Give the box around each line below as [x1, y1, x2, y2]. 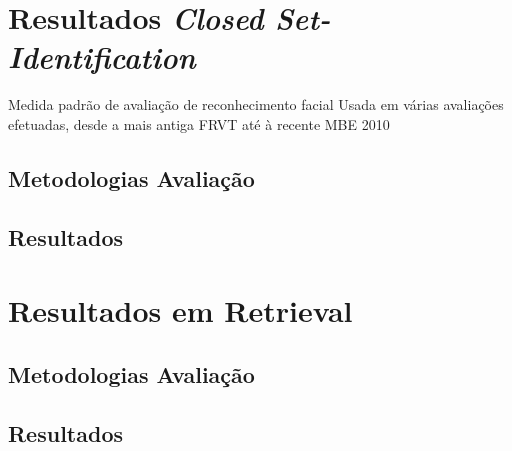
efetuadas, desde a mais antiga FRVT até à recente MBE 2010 [8, 113, 390, 134]
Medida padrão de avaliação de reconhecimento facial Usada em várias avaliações [8, 94, 504, 115]
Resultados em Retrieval [8, 290, 353, 331]
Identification [8, 36, 196, 78]
